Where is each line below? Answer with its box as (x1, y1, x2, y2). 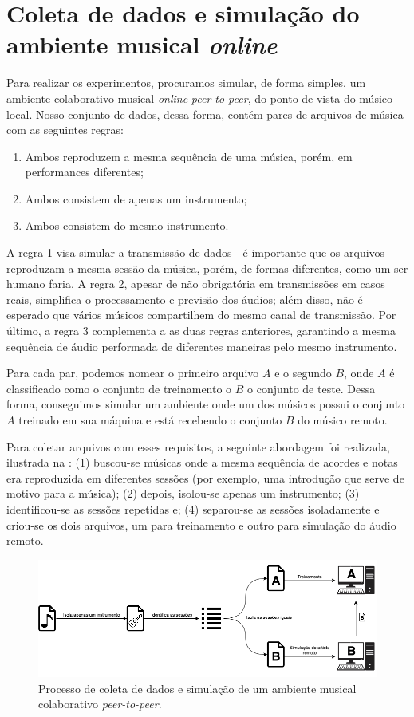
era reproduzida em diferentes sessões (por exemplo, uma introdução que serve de (6, 469, 404, 486)
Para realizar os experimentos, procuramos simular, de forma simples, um (6, 74, 366, 91)
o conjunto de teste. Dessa (247, 380, 376, 396)
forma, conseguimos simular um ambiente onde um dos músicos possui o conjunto (6, 396, 405, 412)
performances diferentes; (25, 163, 144, 180)
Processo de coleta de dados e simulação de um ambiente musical (38, 680, 357, 696)
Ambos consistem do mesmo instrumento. (25, 217, 229, 234)
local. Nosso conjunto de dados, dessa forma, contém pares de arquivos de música (6, 105, 404, 122)
